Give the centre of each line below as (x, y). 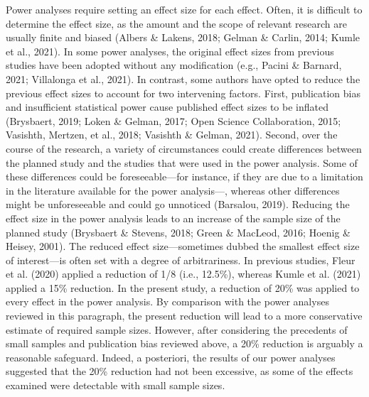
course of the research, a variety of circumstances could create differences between (184, 148)
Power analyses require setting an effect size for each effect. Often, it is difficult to (184, 9)
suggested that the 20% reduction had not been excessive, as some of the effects (180, 371)
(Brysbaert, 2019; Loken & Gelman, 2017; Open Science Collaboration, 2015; (173, 120)
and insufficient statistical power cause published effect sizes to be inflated (167, 107)
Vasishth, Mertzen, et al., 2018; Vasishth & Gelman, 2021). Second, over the (172, 135)
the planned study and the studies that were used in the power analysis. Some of (182, 162)
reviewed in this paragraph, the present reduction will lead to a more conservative (184, 316)
